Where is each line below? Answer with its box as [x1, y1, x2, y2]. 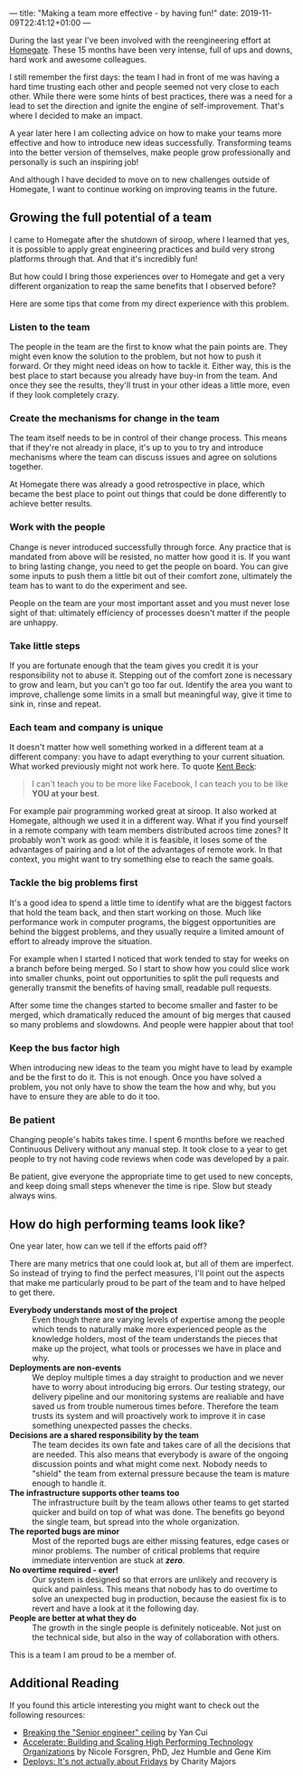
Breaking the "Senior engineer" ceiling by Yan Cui [22, 1726, 208, 1738]
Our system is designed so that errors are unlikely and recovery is [32, 1574, 278, 1585]
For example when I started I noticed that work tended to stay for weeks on [9, 953, 289, 964]
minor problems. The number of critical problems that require [32, 1545, 260, 1556]
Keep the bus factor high [9, 1041, 120, 1054]
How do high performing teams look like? [9, 1216, 246, 1231]
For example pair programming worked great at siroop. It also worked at [9, 806, 278, 816]
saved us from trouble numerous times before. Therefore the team [32, 1401, 279, 1412]
